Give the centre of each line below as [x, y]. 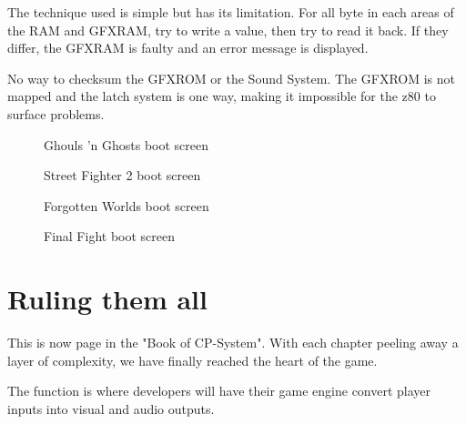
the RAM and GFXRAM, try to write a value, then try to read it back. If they [228, 30]
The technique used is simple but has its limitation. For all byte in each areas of [231, 12]
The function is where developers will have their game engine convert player [219, 391]
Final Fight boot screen [110, 236]
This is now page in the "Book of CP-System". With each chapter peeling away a [233, 343]
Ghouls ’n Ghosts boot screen [126, 144]
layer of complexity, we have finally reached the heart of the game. [192, 360]
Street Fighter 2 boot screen [122, 175]
